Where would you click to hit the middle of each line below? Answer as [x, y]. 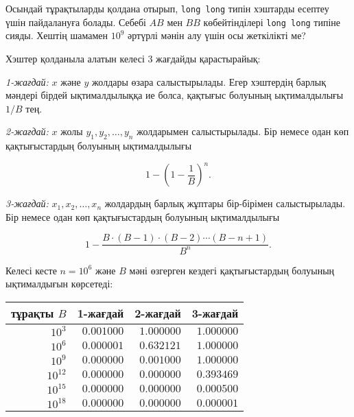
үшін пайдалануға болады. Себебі [76, 22]
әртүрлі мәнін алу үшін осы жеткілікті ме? [217, 35]
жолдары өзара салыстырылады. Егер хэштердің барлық [209, 81]
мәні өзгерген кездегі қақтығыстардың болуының [232, 270]
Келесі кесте [31, 270]
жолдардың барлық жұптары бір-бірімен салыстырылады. [225, 203]
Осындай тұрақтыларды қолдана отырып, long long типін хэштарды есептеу [167, 8]
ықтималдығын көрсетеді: [59, 284]
